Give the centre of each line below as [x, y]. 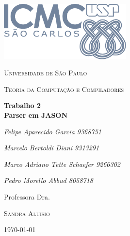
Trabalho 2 [22, 105]
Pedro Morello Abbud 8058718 [49, 180]
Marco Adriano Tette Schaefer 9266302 [62, 164]
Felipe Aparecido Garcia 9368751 [53, 131]
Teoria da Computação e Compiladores [64, 89]
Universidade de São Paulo [46, 73]
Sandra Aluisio [27, 213]
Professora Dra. [27, 196]
